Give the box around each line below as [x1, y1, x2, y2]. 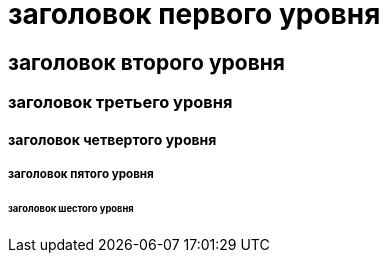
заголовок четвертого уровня [8, 130, 217, 148]
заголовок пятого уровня [8, 167, 154, 182]
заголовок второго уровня [8, 49, 285, 75]
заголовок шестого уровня [8, 203, 134, 215]
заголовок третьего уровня [8, 92, 233, 113]
